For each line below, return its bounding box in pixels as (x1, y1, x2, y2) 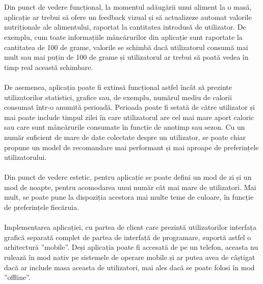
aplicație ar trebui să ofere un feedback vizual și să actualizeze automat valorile (4, 11, 252, 22)
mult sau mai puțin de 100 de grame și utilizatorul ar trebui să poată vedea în (4, 52, 249, 62)
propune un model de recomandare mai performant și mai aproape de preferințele (4, 141, 259, 152)
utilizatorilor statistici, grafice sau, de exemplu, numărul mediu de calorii (4, 91, 232, 102)
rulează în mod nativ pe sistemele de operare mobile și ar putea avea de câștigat (4, 252, 255, 263)
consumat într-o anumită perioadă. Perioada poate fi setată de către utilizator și (4, 102, 255, 112)
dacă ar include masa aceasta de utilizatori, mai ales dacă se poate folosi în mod (4, 262, 255, 272)
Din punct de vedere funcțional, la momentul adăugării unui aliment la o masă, (4, 2, 252, 12)
